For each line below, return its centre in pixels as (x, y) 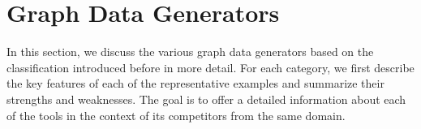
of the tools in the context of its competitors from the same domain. (176, 115)
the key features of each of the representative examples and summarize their (195, 83)
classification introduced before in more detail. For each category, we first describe (210, 67)
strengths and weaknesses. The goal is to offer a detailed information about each (206, 99)
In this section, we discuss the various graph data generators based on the (190, 52)
